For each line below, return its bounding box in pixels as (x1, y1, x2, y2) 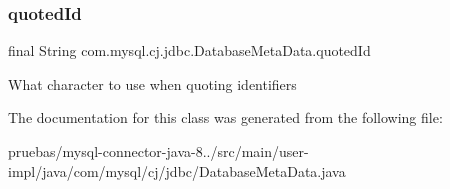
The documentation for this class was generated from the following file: (8, 107, 443, 128)
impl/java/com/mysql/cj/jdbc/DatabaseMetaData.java (8, 160, 346, 181)
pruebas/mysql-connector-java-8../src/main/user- (8, 141, 309, 161)
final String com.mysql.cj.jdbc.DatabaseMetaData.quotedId (8, 40, 371, 61)
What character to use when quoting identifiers (8, 73, 297, 94)
